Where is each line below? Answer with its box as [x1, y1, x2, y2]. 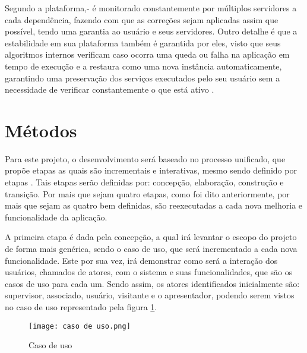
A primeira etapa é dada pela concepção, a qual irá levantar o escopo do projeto [5, 231, 297, 243]
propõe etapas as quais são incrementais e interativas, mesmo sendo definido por [5, 164, 297, 176]
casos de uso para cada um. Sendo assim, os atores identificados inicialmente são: [5, 277, 300, 289]
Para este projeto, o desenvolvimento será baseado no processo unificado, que [5, 152, 286, 165]
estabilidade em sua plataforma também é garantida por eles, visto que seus [5, 36, 281, 49]
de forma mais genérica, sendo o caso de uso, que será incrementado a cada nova [5, 242, 297, 255]
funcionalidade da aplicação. [5, 210, 107, 223]
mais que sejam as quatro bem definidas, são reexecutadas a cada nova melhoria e [5, 199, 303, 212]
